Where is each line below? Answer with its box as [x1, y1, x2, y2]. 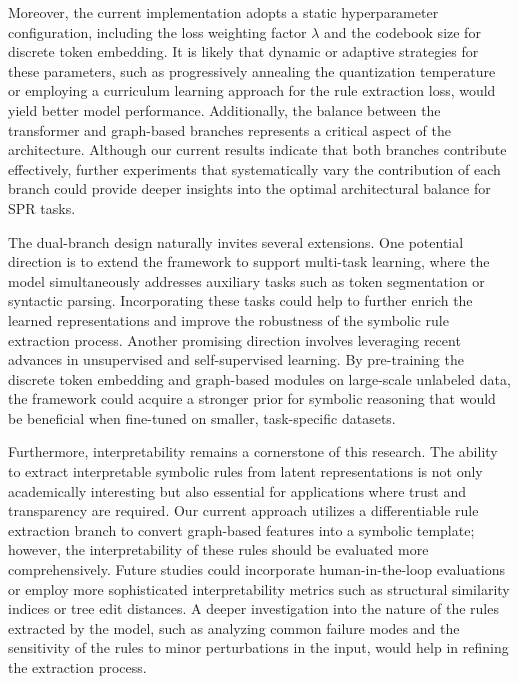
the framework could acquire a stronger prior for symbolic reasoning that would [8, 388, 496, 409]
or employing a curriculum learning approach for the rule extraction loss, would [8, 80, 496, 101]
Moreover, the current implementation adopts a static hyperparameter [8, 2, 439, 22]
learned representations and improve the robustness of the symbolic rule [8, 309, 449, 330]
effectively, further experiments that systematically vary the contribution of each [8, 158, 501, 179]
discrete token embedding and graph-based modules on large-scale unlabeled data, [8, 368, 511, 389]
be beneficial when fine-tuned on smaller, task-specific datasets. [8, 407, 396, 428]
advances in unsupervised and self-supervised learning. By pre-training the [8, 349, 464, 370]
